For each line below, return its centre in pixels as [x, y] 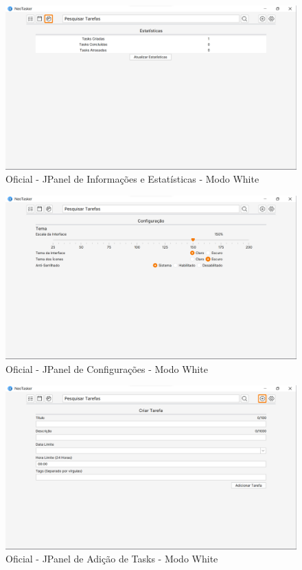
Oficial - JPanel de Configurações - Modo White [107, 368]
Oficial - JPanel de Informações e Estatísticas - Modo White [132, 179]
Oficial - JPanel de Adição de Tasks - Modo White [112, 559]
